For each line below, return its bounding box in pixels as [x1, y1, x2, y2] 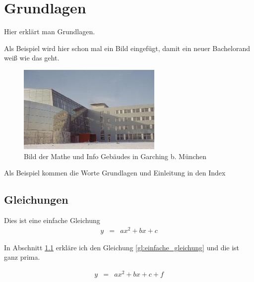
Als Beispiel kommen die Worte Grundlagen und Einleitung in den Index [4, 168, 226, 178]
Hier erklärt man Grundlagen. [4, 26, 95, 37]
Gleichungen [4, 192, 68, 207]
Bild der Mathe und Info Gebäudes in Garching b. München [24, 151, 207, 161]
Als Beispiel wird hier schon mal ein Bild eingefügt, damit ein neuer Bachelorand [4, 43, 251, 53]
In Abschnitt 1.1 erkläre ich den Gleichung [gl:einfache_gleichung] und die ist [4, 242, 240, 252]
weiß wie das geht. [4, 53, 60, 63]
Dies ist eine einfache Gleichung [4, 215, 100, 225]
